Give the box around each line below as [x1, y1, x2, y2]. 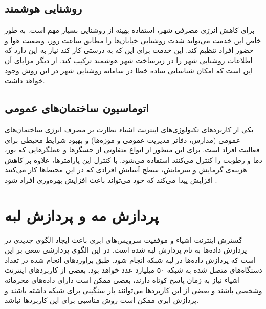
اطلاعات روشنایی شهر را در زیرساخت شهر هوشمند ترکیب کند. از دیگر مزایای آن [5, 54, 253, 65]
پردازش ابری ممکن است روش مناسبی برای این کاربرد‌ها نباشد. [5, 295, 199, 305]
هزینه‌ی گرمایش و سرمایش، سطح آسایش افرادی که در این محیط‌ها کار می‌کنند [5, 164, 247, 175]
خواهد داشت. [5, 75, 45, 86]
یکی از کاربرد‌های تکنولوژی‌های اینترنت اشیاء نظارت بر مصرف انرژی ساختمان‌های [5, 124, 254, 134]
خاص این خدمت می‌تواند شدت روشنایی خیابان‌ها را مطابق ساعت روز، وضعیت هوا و [5, 34, 261, 45]
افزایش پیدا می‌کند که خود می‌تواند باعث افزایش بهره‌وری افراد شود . [5, 174, 217, 185]
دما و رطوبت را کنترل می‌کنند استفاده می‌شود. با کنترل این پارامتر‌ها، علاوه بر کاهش [5, 154, 262, 165]
